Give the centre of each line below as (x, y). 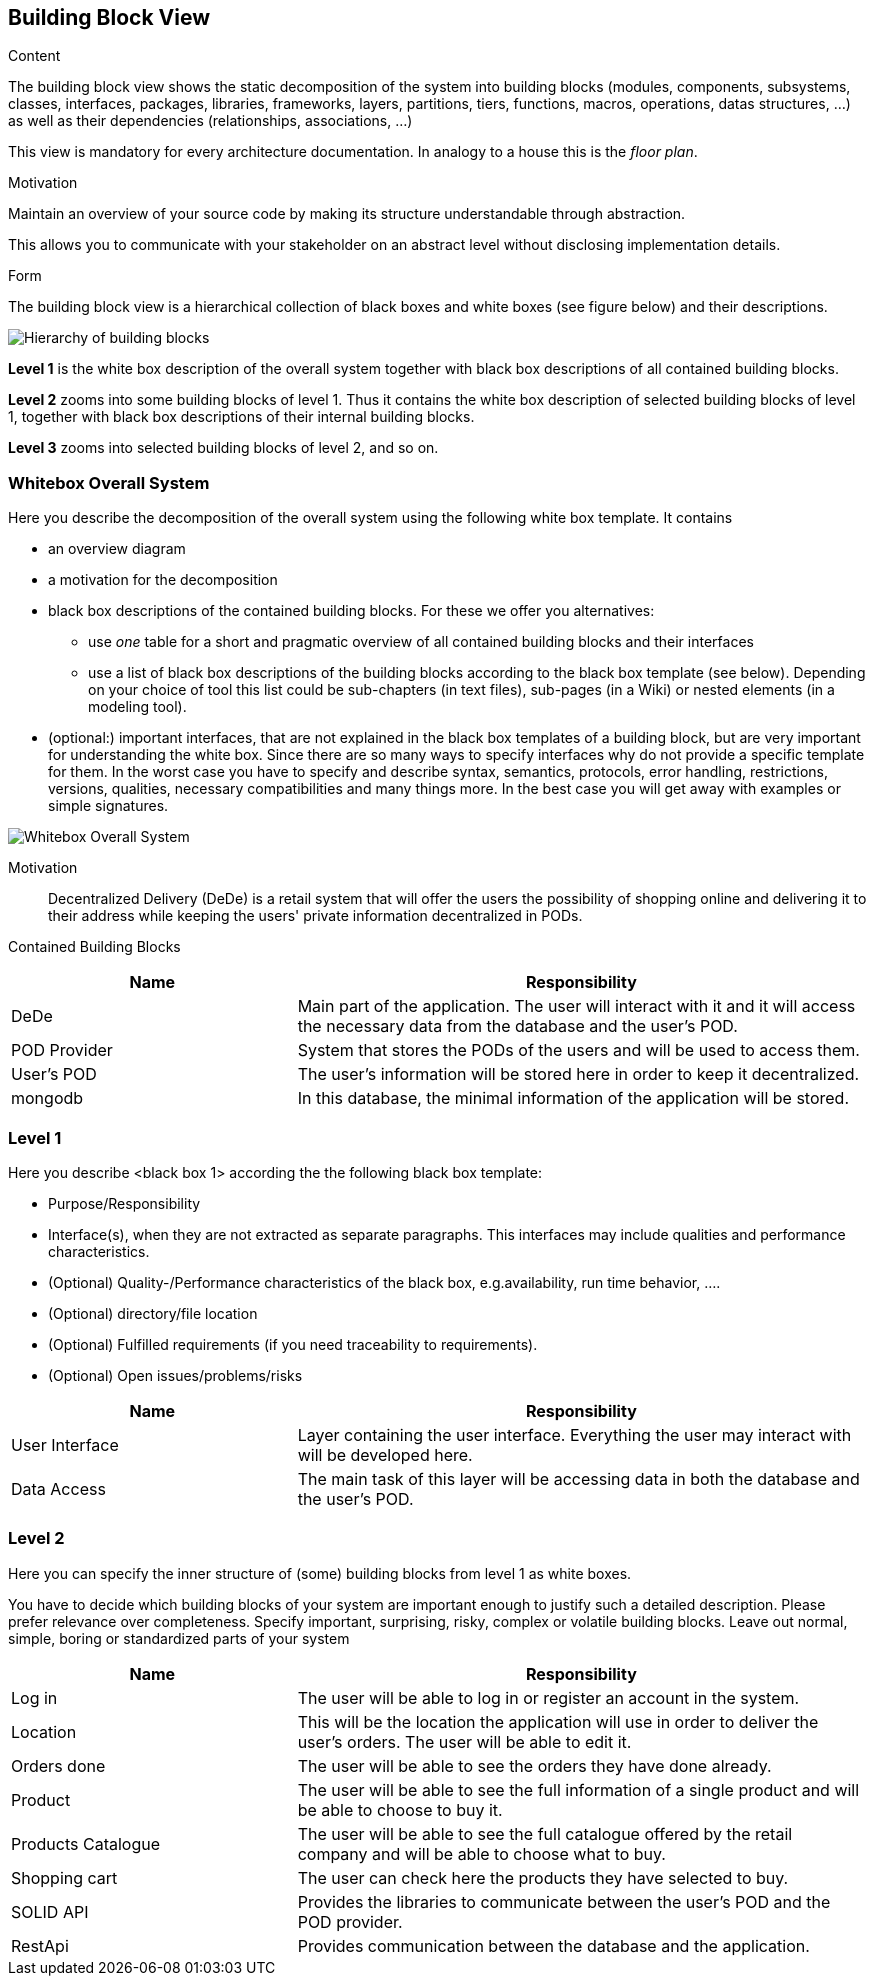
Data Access (58, 1488)
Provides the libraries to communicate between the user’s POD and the (564, 1901)
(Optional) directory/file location (153, 1313)
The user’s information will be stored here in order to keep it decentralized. (578, 1074)
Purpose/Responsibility (124, 1203)
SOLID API (50, 1911)
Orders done (58, 1765)
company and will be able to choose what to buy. (481, 1853)
